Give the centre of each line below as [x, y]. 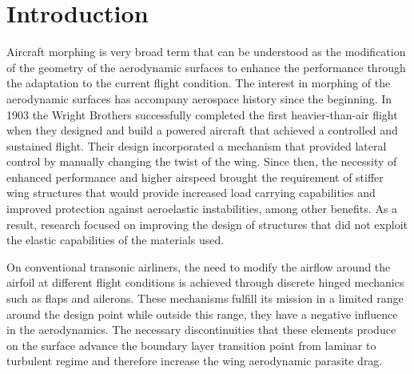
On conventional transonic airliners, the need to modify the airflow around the [199, 266]
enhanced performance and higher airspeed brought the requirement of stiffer [195, 177]
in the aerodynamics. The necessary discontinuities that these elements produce [201, 330]
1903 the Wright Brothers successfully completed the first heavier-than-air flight [202, 114]
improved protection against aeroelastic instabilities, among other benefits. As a [202, 209]
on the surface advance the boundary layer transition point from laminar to [191, 345]
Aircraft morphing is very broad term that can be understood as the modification [206, 52]
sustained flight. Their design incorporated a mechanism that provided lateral [197, 145]
